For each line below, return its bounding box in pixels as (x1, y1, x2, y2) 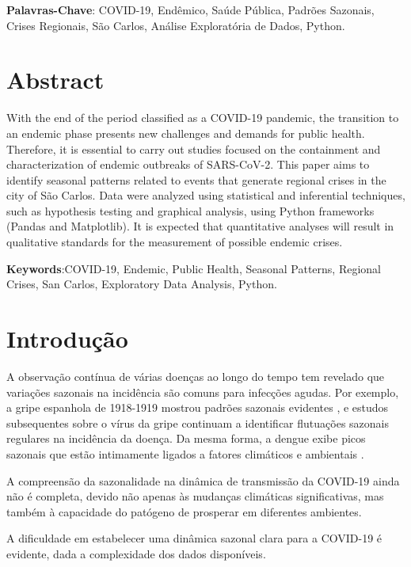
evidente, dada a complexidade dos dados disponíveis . (6, 545, 266, 561)
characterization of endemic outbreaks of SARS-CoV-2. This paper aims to (6, 156, 370, 173)
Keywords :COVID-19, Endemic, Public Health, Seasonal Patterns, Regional (6, 260, 381, 276)
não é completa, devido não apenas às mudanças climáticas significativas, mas (6, 488, 384, 504)
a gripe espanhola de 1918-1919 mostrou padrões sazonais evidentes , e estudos (6, 399, 389, 416)
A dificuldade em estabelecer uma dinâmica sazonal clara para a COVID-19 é (6, 530, 382, 546)
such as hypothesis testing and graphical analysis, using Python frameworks (6, 202, 375, 219)
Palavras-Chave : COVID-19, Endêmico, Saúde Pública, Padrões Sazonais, (6, 2, 375, 17)
